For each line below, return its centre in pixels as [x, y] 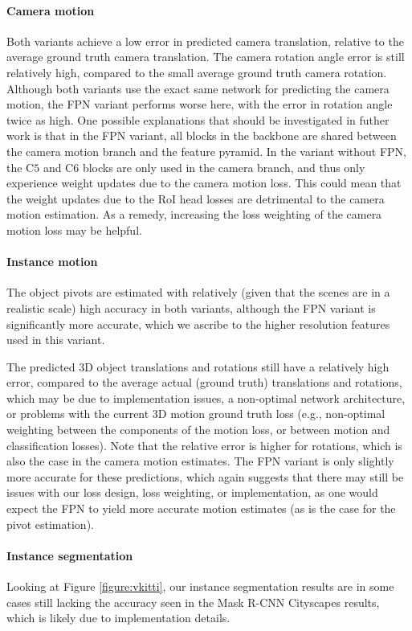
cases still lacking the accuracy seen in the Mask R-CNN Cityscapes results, [193, 602]
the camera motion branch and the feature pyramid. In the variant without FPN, [207, 151]
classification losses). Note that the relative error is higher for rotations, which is [204, 445]
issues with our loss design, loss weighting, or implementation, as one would [192, 492]
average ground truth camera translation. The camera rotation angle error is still [206, 57]
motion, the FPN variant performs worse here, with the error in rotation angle [200, 104]
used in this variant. [56, 340]
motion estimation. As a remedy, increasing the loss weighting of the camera [194, 214]
